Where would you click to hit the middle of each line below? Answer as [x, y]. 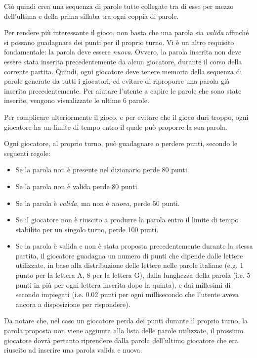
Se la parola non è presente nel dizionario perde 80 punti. [102, 170]
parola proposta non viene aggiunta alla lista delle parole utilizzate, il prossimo [124, 331]
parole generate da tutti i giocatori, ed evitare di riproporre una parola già [117, 81]
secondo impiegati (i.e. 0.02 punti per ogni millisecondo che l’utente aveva [127, 294]
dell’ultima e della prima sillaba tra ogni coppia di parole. [91, 16]
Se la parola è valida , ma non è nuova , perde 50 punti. [98, 203]
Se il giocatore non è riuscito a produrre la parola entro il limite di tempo [127, 220]
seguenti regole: [27, 153]
